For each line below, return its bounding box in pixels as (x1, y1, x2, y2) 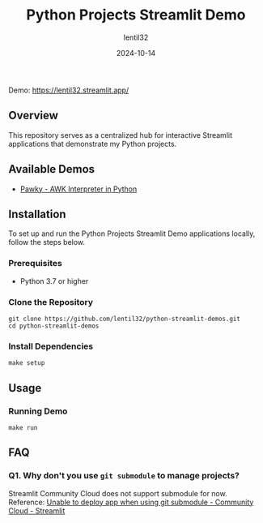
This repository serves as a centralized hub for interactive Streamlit (8, 130, 233, 139)
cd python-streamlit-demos (8, 322, 100, 330)
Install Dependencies (8, 341, 94, 352)
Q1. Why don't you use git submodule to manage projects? (8, 470, 240, 482)
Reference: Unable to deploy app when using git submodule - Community (8, 497, 254, 507)
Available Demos (8, 162, 95, 176)
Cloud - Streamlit (8, 505, 66, 516)
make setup (8, 359, 45, 367)
